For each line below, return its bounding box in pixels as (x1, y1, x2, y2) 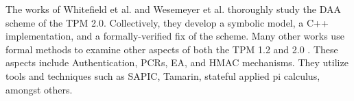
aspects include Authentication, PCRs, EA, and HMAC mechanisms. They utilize (5, 55, 349, 70)
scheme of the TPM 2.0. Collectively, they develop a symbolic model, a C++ (5, 15, 329, 29)
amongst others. (5, 82, 73, 96)
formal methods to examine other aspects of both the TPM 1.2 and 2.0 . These (5, 42, 338, 56)
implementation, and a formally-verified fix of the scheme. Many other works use (5, 29, 344, 43)
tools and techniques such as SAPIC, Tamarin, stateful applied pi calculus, (5, 68, 320, 83)
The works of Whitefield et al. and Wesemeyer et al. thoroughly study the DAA (5, 2, 341, 16)
